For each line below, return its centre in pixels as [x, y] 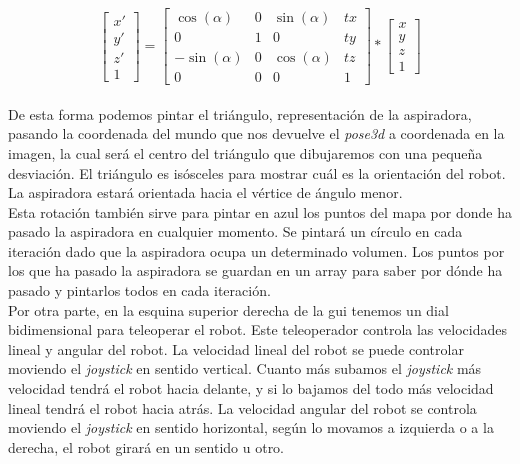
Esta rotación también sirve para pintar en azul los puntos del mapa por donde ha [260, 211]
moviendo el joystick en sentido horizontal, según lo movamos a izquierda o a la [251, 427]
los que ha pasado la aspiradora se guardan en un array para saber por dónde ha [255, 270]
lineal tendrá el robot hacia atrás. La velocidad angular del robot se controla [242, 407]
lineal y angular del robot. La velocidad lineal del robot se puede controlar [236, 348]
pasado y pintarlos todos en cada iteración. [139, 290]
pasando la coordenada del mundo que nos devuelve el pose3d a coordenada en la [256, 133]
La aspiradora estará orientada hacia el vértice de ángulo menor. [205, 192]
